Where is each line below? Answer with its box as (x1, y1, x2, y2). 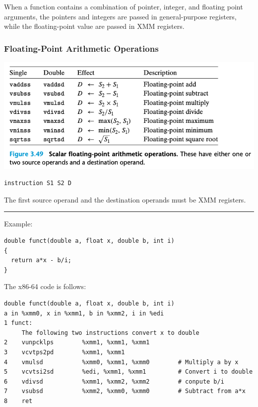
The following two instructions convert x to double (21, 329, 199, 336)
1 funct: (4, 319, 33, 327)
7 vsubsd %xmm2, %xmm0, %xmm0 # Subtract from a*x (4, 388, 246, 395)
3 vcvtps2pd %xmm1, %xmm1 (4, 348, 125, 356)
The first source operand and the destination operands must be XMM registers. (4, 194, 246, 204)
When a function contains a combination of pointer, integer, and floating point (4, 1, 243, 11)
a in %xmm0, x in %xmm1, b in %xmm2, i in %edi (4, 309, 164, 317)
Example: (4, 218, 33, 229)
